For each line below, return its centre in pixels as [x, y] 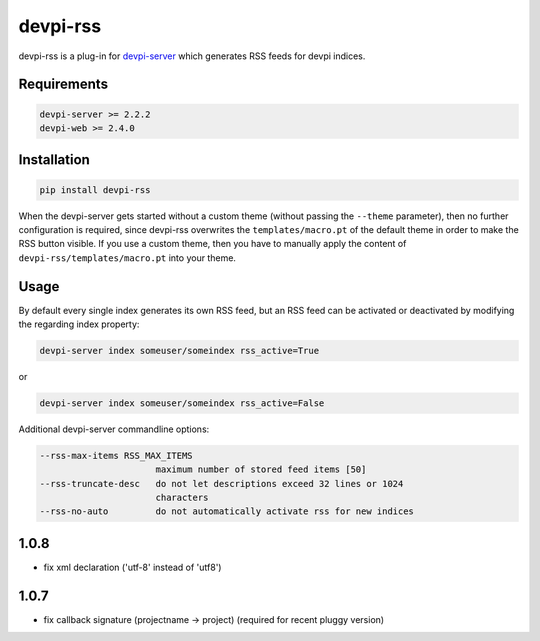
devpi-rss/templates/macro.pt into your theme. [127, 257]
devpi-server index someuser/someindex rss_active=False [182, 403]
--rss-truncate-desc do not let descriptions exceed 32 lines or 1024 [221, 483]
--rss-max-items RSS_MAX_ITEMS [116, 455]
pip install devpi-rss [95, 189]
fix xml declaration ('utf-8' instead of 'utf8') [132, 567]
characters [182, 498]
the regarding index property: [79, 324]
